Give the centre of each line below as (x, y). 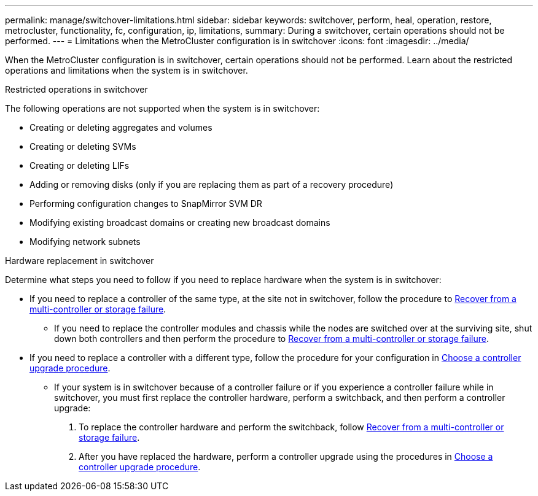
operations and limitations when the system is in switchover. (127, 70)
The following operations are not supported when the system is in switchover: (162, 108)
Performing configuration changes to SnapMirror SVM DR (146, 203)
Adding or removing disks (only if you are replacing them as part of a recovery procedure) (212, 184)
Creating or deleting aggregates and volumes (121, 127)
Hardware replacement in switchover (80, 261)
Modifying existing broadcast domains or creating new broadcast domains (180, 223)
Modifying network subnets (85, 242)
